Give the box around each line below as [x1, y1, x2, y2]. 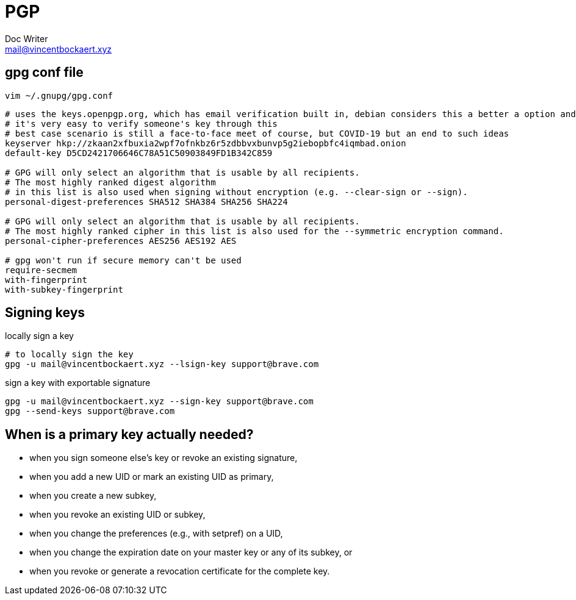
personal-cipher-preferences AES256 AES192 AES [5, 235, 237, 246]
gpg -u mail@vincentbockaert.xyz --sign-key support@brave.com [5, 396, 314, 407]
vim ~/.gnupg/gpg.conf [5, 90, 113, 101]
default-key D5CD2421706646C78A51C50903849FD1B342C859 [5, 148, 273, 158]
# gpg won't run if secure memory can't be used [5, 255, 242, 265]
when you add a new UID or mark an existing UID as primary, [29, 471, 274, 482]
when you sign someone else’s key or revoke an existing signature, [29, 452, 298, 463]
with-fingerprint [5, 274, 87, 285]
